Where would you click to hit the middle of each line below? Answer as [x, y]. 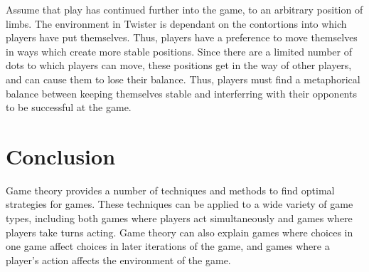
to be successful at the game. [69, 107]
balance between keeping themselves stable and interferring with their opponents [181, 93]
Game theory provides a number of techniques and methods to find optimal [170, 190]
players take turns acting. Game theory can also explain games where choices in [180, 232]
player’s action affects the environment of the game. [118, 260]
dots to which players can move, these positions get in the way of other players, [179, 65]
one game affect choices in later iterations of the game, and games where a [168, 246]
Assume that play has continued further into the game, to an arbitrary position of [184, 9]
